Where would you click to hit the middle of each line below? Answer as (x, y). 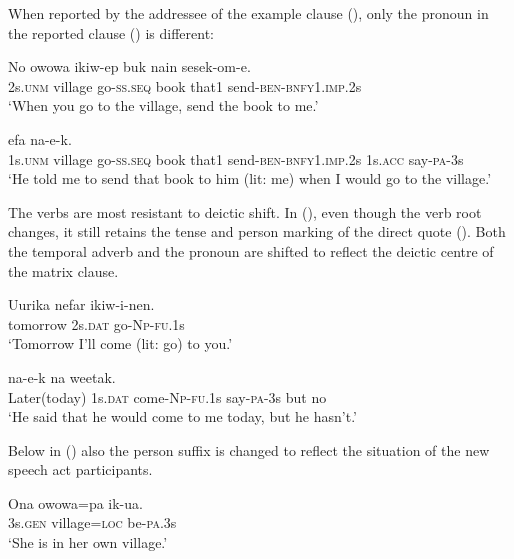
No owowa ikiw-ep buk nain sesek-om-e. (129, 66)
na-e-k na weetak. (62, 376)
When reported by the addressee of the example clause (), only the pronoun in (248, 13)
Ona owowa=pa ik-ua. (75, 502)
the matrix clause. (63, 270)
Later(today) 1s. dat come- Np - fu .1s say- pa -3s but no (167, 396)
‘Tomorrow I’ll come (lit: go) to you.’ (120, 343)
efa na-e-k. (40, 138)
